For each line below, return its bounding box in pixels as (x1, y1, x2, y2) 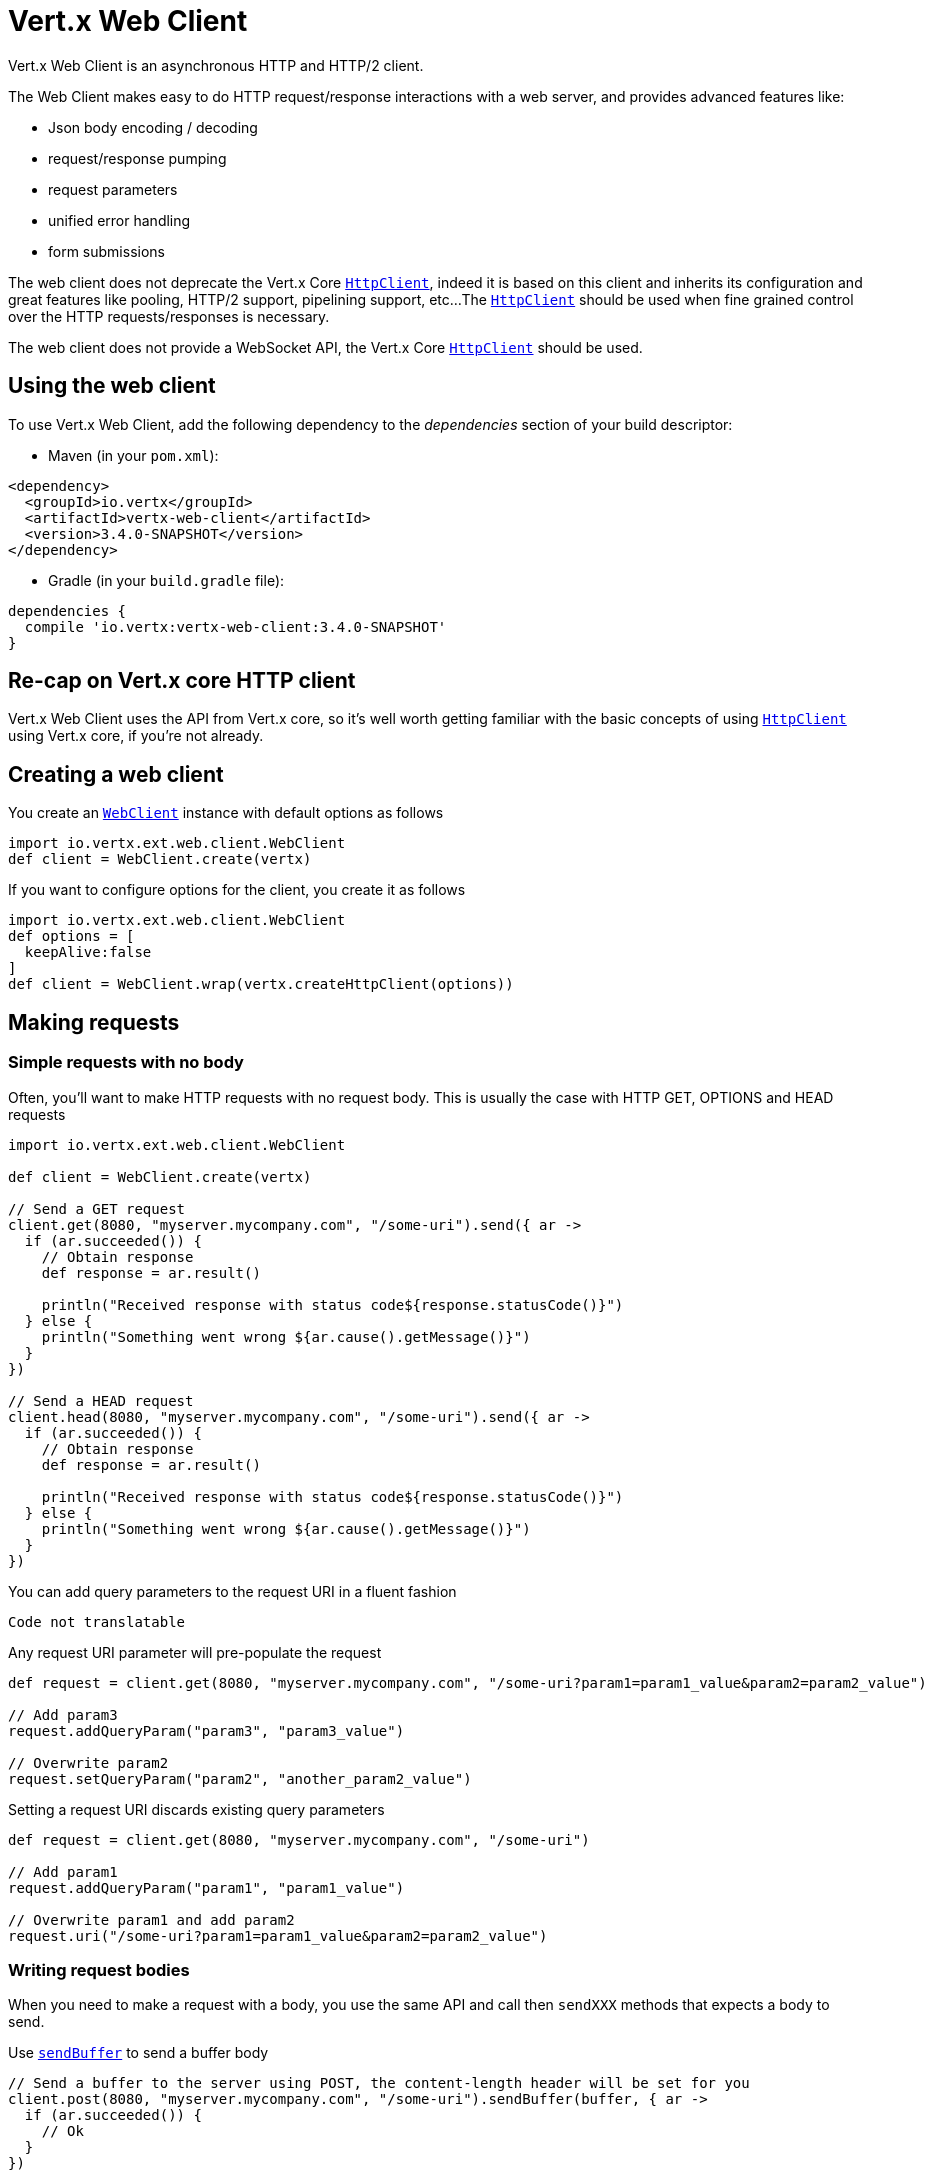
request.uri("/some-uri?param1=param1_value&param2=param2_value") (8, 1927, 548, 1944)
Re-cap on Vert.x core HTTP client (8, 668, 356, 694)
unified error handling (48, 211, 191, 229)
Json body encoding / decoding (48, 118, 258, 136)
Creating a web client (8, 761, 224, 787)
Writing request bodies (8, 1959, 190, 1980)
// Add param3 (8, 1706, 118, 1723)
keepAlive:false (24, 944, 152, 961)
